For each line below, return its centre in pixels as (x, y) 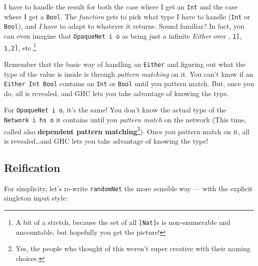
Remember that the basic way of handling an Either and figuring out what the (125, 64)
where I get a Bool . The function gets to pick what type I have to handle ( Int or (127, 16)
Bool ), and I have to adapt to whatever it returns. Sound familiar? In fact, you (124, 26)
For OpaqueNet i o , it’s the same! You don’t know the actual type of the (115, 110)
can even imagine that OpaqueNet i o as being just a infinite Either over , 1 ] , (123, 35)
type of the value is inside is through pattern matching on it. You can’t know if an (129, 74)
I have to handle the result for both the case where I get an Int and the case (121, 6)
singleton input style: (36, 198)
